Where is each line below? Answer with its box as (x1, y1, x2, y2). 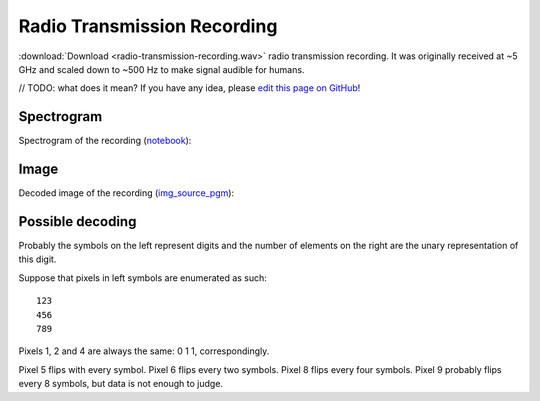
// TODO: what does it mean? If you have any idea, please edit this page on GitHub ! (18, 82, 361, 94)
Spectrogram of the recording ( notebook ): (18, 135, 192, 147)
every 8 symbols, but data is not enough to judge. (18, 378, 224, 390)
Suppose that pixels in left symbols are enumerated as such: (18, 271, 267, 284)
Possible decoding (18, 213, 137, 230)
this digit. (18, 253, 57, 265)
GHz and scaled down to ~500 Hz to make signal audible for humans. (18, 63, 305, 75)
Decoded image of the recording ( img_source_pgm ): (18, 187, 235, 199)
